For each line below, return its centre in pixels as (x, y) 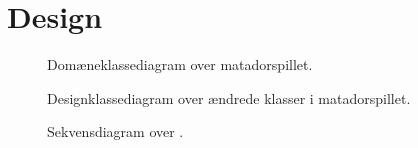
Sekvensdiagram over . (115, 131)
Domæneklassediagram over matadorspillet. (180, 64)
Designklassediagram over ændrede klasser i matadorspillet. (229, 97)
